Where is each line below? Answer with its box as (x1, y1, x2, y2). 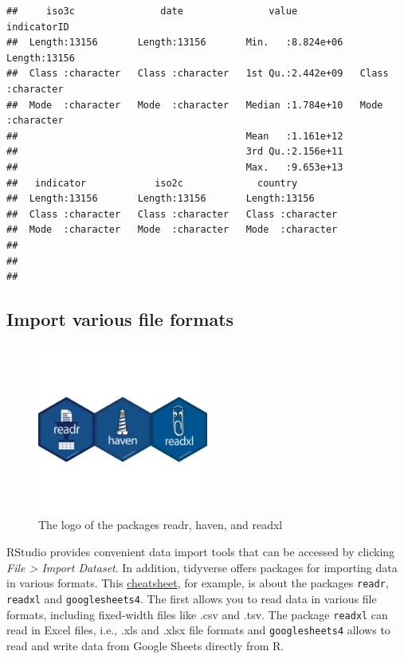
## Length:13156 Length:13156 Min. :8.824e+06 (6, 37, 343, 49)
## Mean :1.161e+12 (6, 130, 343, 142)
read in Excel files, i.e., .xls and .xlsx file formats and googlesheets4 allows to (6, 622, 390, 638)
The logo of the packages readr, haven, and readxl (38, 516, 283, 533)
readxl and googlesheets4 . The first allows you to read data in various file (6, 590, 377, 606)
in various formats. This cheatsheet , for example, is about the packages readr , (6, 575, 389, 591)
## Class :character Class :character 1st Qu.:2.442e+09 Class (6, 68, 389, 80)
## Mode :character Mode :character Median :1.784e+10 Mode (6, 99, 383, 111)
